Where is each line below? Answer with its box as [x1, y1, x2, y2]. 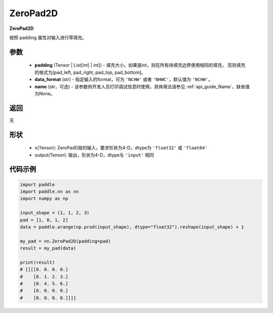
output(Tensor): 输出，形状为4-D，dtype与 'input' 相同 [34, 152, 154, 158]
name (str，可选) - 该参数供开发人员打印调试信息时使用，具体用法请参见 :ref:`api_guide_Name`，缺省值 [34, 84, 250, 90]
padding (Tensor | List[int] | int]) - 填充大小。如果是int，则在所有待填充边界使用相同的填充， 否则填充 [34, 62, 246, 68]
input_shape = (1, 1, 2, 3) [20, 210, 89, 216]
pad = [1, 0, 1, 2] [20, 217, 68, 223]
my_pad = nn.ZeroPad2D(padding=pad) [20, 238, 111, 244]
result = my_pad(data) [20, 246, 76, 251]
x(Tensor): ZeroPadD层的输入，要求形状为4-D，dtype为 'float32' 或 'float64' [34, 145, 208, 151]
